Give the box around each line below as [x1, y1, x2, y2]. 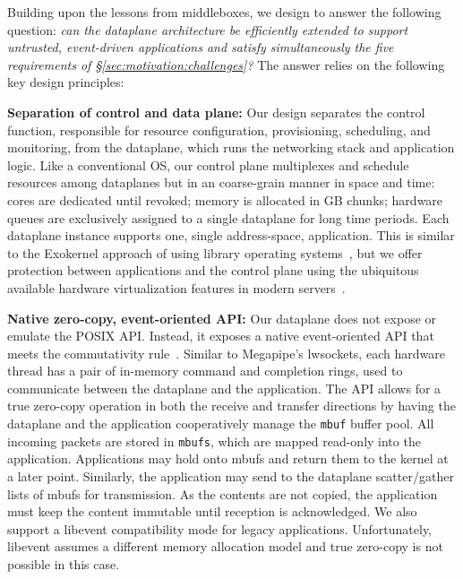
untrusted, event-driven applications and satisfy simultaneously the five [7, 38, 394, 56]
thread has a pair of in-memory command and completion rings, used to [7, 361, 403, 380]
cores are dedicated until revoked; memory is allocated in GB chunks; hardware [7, 190, 443, 209]
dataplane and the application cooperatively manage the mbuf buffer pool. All [7, 414, 434, 433]
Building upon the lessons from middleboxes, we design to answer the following [7, 3, 442, 21]
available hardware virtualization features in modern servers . [7, 278, 346, 297]
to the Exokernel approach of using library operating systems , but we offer [7, 243, 423, 262]
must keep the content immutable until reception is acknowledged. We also [7, 502, 417, 521]
